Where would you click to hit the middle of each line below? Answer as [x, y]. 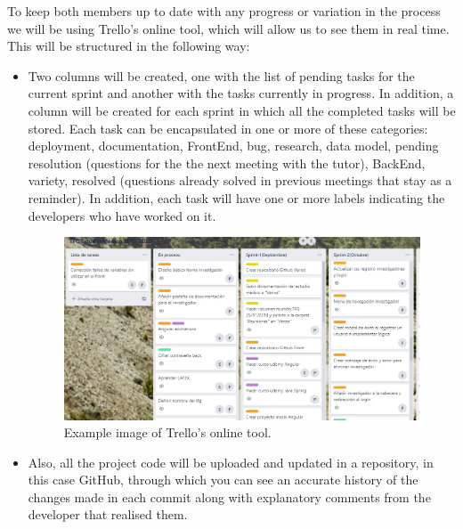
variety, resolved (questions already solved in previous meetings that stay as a [240, 180]
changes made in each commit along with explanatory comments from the [229, 496]
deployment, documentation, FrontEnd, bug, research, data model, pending [233, 146]
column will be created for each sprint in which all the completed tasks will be [242, 110]
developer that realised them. [108, 514]
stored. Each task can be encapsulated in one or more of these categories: [228, 128]
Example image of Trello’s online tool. [167, 432]
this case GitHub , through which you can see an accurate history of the [223, 480]
